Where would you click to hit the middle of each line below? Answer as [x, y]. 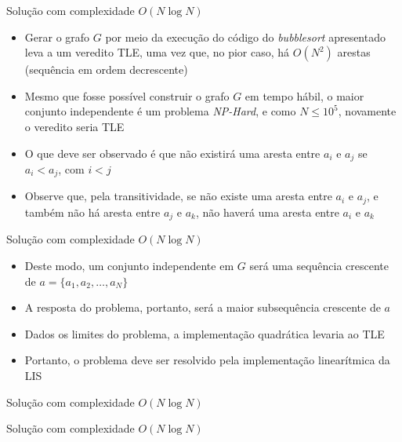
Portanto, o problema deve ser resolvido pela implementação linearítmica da [207, 360]
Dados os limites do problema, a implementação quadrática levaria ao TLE [205, 333]
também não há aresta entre [92, 212]
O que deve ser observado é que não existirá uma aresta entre [172, 153]
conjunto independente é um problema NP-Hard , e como [160, 111]
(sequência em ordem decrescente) [106, 69]
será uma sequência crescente [319, 265]
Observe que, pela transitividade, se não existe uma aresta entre [178, 196]
